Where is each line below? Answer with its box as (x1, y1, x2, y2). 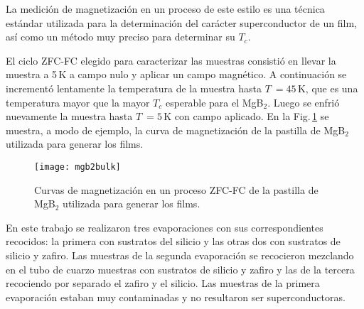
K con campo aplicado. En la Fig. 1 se (164, 109, 329, 124)
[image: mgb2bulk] (34, 161, 121, 172)
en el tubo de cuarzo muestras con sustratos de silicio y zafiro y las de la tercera (6, 261, 355, 276)
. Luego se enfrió (267, 94, 340, 109)
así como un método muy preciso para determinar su (6, 29, 235, 44)
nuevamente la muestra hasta (6, 109, 133, 124)
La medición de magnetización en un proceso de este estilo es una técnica (6, 1, 325, 16)
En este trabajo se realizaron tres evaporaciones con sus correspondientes (6, 219, 323, 234)
